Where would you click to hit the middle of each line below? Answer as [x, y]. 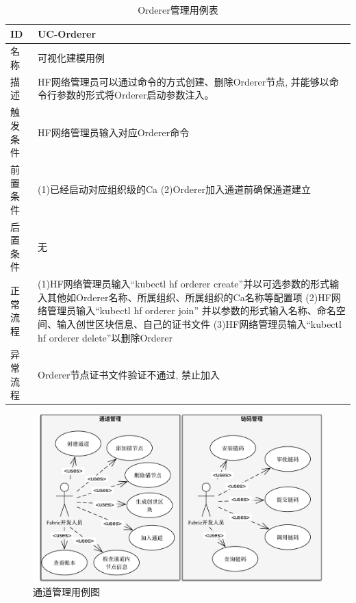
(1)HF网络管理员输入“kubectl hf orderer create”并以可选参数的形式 [183, 284]
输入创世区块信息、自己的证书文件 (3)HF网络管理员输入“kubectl [199, 323]
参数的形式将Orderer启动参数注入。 [135, 95]
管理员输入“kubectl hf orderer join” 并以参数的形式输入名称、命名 [191, 310]
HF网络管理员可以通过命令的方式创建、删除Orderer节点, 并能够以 [183, 81]
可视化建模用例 [71, 58]
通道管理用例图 [66, 592]
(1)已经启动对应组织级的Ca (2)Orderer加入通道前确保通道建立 [174, 189]
